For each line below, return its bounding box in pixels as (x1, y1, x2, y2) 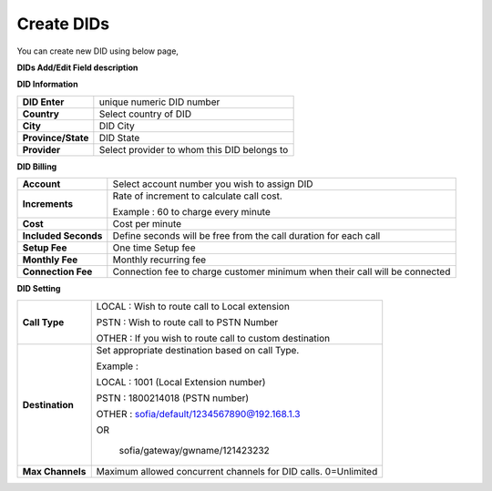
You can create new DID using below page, (16, 46, 179, 56)
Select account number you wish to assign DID (112, 178, 313, 190)
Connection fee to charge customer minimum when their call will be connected (112, 265, 451, 278)
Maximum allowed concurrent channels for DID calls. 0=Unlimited (96, 465, 378, 477)
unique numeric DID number (98, 96, 220, 108)
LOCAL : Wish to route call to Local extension (96, 300, 291, 312)
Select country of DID (98, 107, 191, 120)
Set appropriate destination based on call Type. (96, 343, 300, 356)
